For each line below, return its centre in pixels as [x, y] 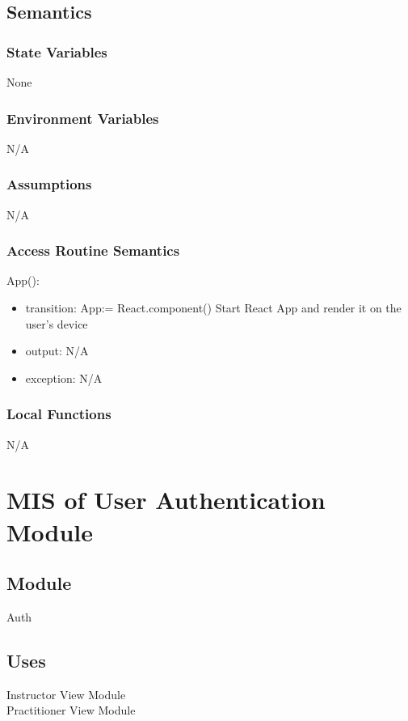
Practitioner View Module [71, 710]
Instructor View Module [66, 694]
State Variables [57, 51]
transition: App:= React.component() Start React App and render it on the [213, 308]
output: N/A [57, 351]
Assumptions [49, 184]
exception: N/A [64, 377]
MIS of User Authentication [166, 500]
